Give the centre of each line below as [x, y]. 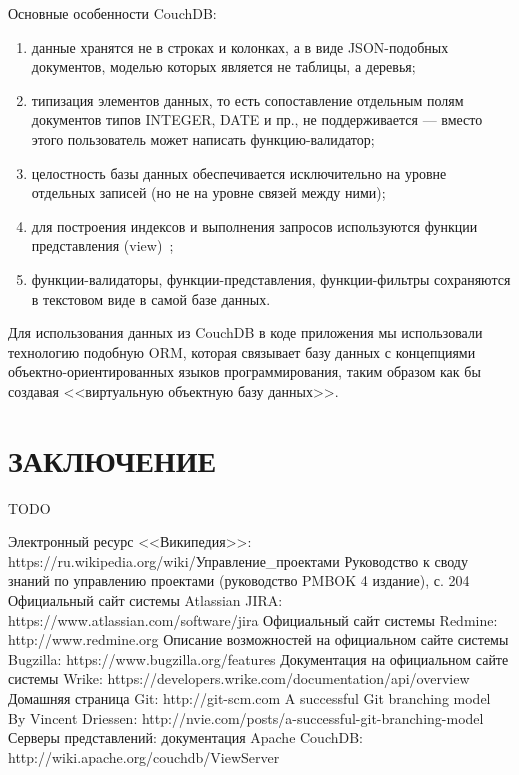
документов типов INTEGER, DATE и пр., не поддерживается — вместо [257, 119]
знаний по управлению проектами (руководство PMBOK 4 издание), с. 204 [239, 580]
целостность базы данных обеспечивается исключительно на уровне [239, 172]
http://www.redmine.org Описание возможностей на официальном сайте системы [258, 639]
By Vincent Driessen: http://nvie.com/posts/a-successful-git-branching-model [246, 717]
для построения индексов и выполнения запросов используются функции [254, 225]
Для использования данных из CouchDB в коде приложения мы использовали [245, 332]
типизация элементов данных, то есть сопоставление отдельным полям [247, 99]
